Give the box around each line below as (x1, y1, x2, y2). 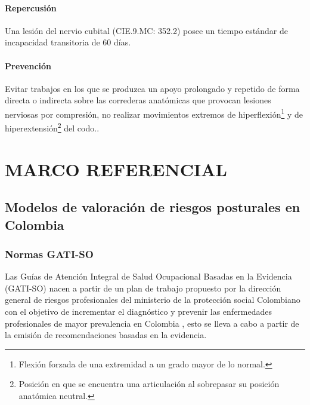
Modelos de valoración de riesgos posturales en (5, 198, 300, 216)
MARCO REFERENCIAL (5, 157, 227, 181)
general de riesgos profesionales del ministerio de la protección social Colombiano (5, 293, 300, 306)
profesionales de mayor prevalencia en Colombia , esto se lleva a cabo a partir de (5, 317, 299, 329)
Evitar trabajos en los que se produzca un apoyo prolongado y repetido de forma (5, 82, 300, 94)
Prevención (5, 59, 52, 72)
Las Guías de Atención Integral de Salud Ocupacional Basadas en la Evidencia (5, 270, 292, 283)
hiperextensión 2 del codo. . (5, 120, 100, 134)
